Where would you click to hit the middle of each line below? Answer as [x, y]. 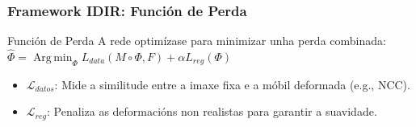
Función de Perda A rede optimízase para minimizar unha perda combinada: [197, 41]
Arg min [53, 58]
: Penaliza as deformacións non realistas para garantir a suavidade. [212, 111]
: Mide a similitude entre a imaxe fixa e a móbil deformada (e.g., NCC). [232, 84]
